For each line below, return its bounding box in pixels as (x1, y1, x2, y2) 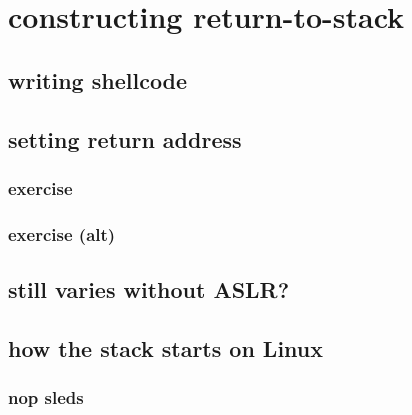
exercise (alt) (8, 221, 116, 246)
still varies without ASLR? (8, 274, 290, 305)
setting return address (8, 123, 242, 154)
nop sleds (8, 385, 84, 410)
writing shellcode (8, 64, 188, 95)
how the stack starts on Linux (8, 332, 323, 363)
